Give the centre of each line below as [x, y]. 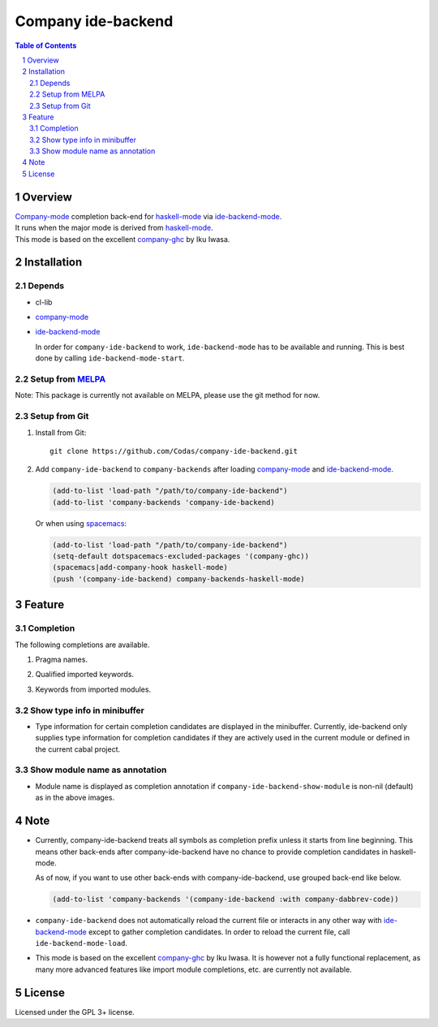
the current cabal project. [78, 749]
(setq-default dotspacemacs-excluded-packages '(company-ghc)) [181, 557]
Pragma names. [62, 659]
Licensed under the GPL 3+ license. [75, 1012]
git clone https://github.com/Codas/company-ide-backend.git [174, 451]
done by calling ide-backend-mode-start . [110, 358]
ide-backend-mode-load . [82, 943]
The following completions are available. [82, 645]
